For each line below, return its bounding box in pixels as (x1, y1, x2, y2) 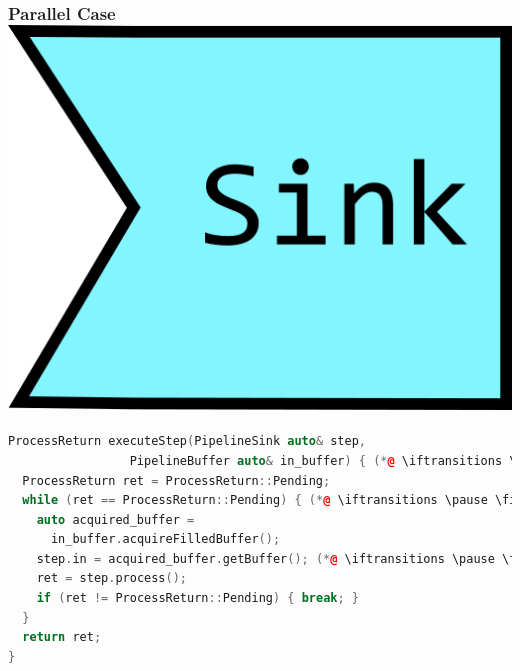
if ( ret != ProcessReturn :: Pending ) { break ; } (36, 591, 359, 606)
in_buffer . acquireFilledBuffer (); (50, 532, 281, 547)
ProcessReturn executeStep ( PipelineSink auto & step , (8, 434, 367, 449)
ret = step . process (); (36, 571, 188, 586)
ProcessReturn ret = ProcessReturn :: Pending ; (22, 473, 331, 488)
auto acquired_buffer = (36, 512, 195, 527)
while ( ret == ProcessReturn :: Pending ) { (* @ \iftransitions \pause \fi (22, 493, 517, 508)
